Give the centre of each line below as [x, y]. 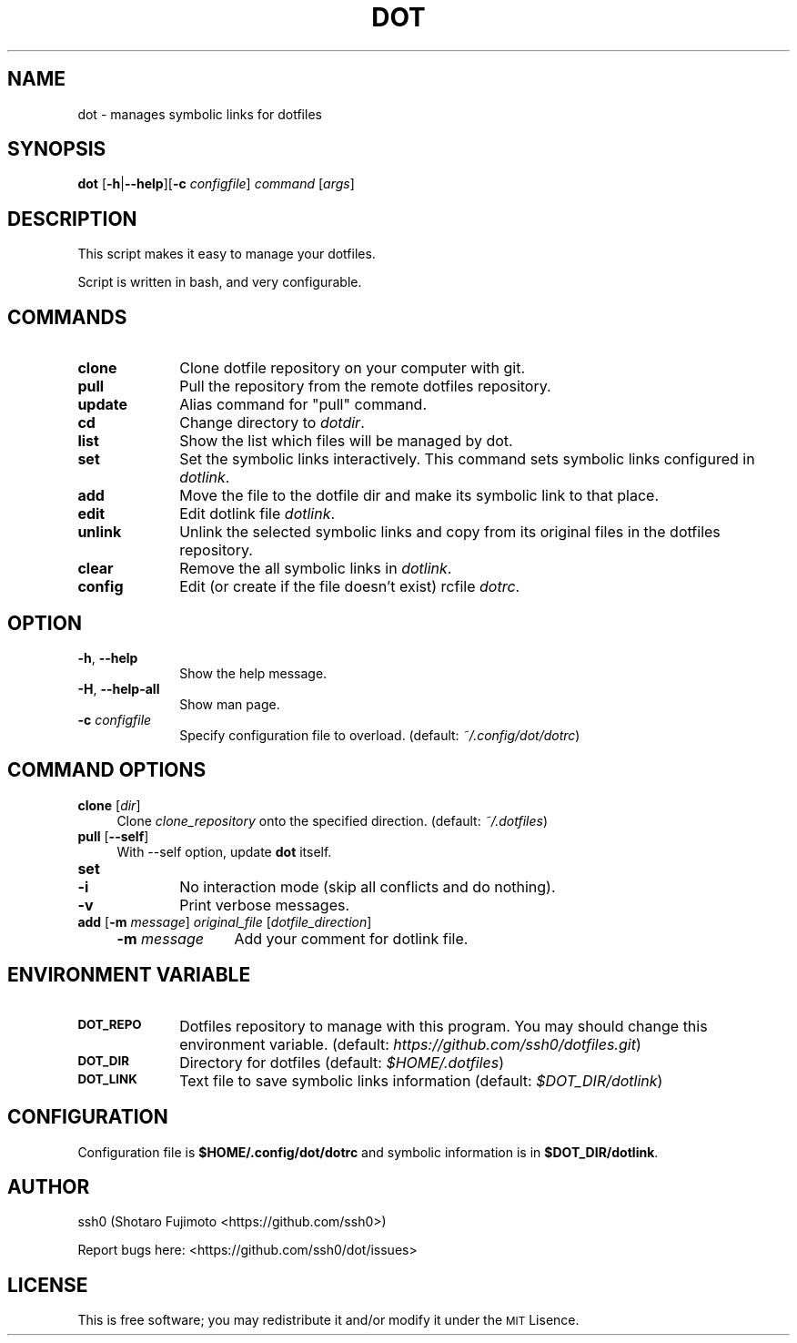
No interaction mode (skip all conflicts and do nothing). [368, 886]
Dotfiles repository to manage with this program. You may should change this [444, 1026]
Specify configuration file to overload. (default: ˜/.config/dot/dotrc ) [380, 735]
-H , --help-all [119, 688]
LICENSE [48, 1285]
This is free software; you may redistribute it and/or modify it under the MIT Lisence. [328, 1320]
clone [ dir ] [109, 805]
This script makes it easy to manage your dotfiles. [227, 254]
